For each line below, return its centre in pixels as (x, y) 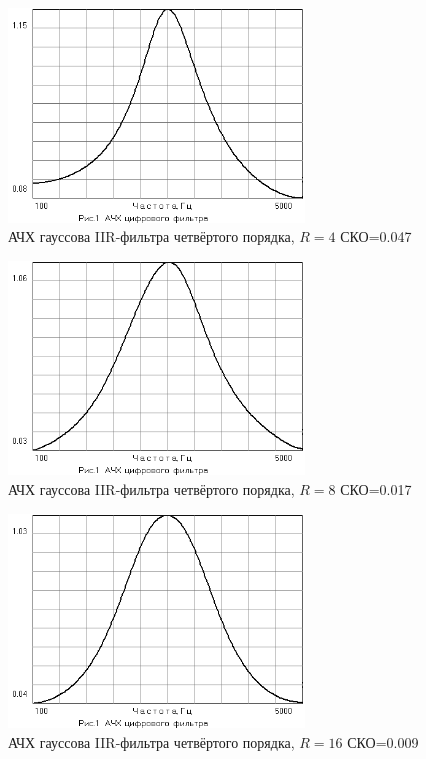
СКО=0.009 (383, 741)
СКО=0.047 (376, 236)
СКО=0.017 (376, 489)
